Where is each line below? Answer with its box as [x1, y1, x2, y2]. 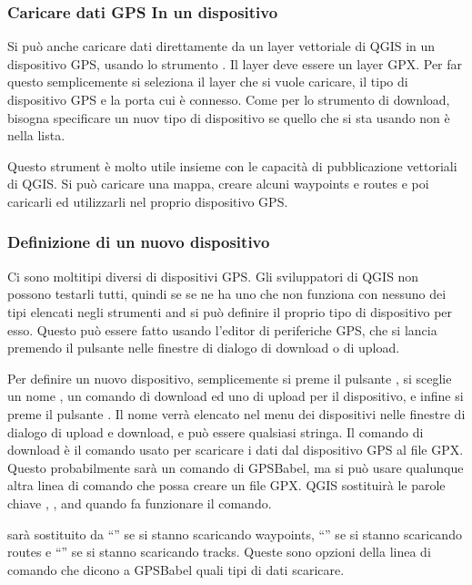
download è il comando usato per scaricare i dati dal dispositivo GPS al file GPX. [7, 440, 464, 459]
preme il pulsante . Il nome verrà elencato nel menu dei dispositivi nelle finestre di [7, 404, 466, 423]
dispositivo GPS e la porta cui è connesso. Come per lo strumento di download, [7, 90, 450, 108]
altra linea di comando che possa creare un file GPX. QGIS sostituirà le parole [7, 476, 446, 495]
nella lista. [7, 126, 65, 145]
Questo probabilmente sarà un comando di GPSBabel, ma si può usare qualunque [7, 457, 464, 477]
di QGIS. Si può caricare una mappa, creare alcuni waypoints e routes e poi [7, 174, 429, 193]
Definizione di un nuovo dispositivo [7, 231, 270, 253]
